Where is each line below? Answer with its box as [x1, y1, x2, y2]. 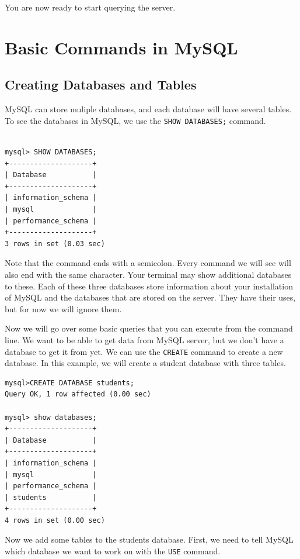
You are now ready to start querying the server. [5, 1, 176, 13]
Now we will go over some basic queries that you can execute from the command [5, 322, 293, 334]
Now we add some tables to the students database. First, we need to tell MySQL [5, 533, 294, 546]
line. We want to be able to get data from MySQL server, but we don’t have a [5, 333, 284, 346]
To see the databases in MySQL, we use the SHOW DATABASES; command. [5, 114, 266, 126]
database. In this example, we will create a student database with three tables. [5, 357, 286, 369]
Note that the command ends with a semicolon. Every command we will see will [5, 257, 291, 269]
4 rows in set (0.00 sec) [5, 516, 105, 525]
